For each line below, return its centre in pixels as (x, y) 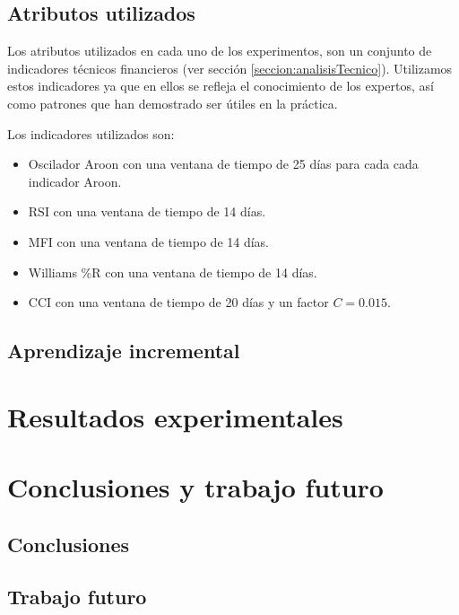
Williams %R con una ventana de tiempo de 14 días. (173, 272)
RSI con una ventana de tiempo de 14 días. (147, 211)
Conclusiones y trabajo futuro (195, 487)
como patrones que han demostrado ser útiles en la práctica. (173, 103)
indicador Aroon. (75, 181)
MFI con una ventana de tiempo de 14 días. (149, 241)
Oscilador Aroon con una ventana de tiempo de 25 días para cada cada (223, 164)
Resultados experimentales (175, 416)
